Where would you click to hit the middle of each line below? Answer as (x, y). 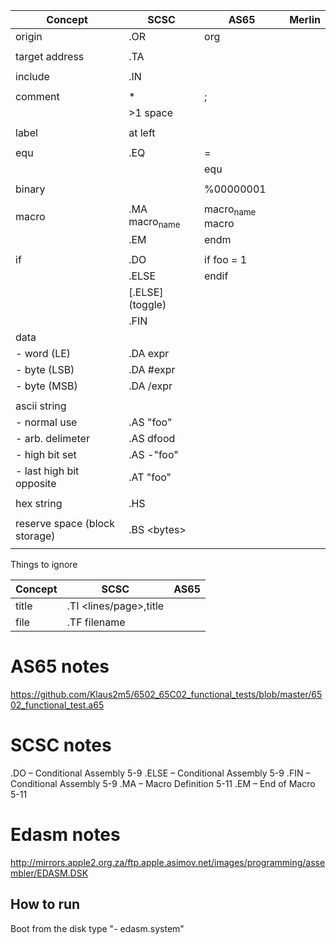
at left (142, 132)
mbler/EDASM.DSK (49, 873)
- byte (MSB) (46, 386)
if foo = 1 (226, 260)
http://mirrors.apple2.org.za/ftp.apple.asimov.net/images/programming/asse (168, 862)
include (32, 76)
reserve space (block (65, 524)
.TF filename (96, 622)
